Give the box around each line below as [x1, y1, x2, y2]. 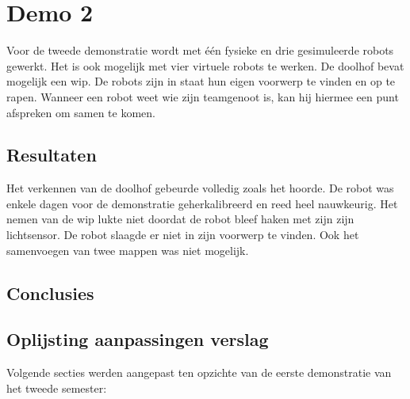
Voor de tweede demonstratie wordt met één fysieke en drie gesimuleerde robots [6, 42, 394, 59]
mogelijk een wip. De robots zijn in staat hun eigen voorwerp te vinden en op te [6, 73, 396, 89]
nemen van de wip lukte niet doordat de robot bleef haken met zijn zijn [6, 211, 354, 227]
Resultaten [6, 142, 97, 167]
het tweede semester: [6, 379, 107, 396]
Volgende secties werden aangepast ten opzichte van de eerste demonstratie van [6, 364, 392, 381]
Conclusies [6, 280, 94, 305]
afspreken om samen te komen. [6, 104, 155, 120]
